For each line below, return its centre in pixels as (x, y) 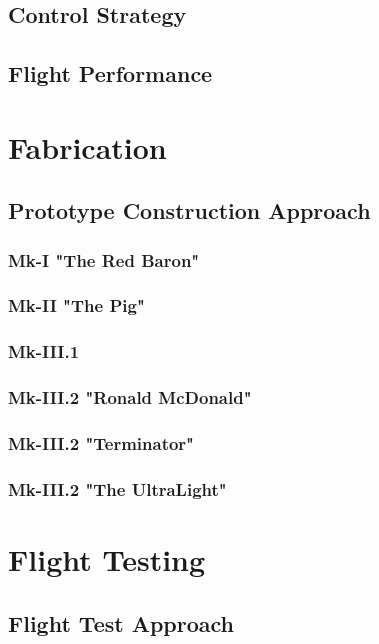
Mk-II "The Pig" (76, 305)
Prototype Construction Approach (189, 210)
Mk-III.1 (44, 351)
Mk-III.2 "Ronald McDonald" (130, 397)
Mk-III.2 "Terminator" (101, 443)
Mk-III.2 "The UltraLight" (117, 488)
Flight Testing (107, 558)
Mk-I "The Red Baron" (104, 259)
